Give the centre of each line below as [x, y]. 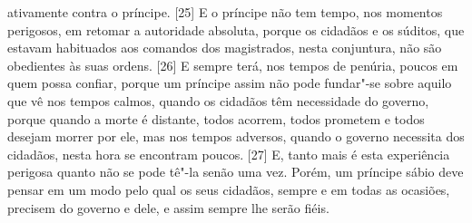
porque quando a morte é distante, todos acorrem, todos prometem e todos [216, 118]
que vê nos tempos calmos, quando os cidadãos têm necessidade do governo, [218, 100]
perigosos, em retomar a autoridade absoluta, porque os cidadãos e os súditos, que [236, 29]
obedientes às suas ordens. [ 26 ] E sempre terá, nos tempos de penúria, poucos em [233, 65]
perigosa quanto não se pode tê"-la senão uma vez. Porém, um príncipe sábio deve [236, 172]
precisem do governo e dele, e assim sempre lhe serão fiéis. [168, 207]
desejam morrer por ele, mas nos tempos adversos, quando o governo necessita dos [236, 136]
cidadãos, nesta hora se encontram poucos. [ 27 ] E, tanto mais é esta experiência [229, 154]
